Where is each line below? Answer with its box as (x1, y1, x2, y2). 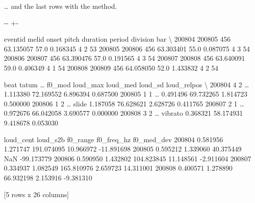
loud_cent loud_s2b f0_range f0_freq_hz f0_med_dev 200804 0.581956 (4, 134, 223, 144)
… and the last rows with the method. (4, 1, 117, 11)
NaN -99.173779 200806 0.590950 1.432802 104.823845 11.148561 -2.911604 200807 (4, 153, 251, 163)
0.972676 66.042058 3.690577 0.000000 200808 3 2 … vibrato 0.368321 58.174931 (4, 108, 243, 118)
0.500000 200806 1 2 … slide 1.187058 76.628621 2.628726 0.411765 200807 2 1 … (4, 98, 245, 108)
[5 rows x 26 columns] (4, 189, 69, 199)
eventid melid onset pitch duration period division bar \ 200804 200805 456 (4, 34, 230, 44)
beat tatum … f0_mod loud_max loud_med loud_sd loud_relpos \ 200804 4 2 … (4, 79, 249, 89)
